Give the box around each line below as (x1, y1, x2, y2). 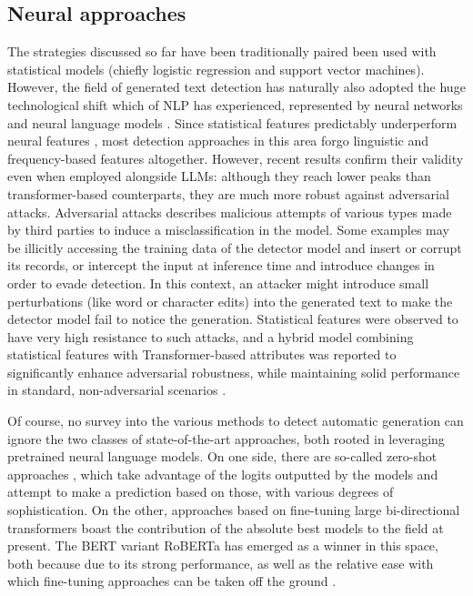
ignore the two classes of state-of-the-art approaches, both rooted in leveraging (7, 429, 445, 448)
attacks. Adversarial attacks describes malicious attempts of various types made (7, 202, 452, 221)
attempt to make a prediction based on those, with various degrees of (7, 482, 394, 501)
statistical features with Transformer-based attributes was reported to (7, 345, 397, 364)
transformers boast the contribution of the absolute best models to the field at (7, 518, 444, 537)
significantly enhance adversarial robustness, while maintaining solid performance (7, 362, 460, 381)
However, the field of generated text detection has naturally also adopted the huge (7, 77, 466, 96)
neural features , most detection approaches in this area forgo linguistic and (7, 131, 428, 150)
